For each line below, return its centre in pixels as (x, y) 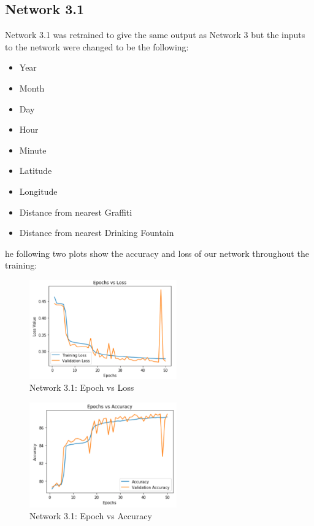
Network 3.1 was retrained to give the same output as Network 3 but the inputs (155, 35)
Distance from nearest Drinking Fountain (97, 233)
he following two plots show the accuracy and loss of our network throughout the (157, 253)
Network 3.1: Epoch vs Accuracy (91, 516)
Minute (33, 150)
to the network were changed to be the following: (97, 46)
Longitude (38, 191)
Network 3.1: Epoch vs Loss (82, 387)
